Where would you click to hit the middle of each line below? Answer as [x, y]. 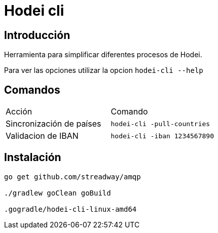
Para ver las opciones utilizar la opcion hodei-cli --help [104, 70]
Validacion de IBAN [42, 136]
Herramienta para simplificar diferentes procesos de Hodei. [103, 55]
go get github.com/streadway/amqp [72, 177]
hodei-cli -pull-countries [160, 124]
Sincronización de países [53, 124]
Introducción [37, 35]
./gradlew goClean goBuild [58, 193]
